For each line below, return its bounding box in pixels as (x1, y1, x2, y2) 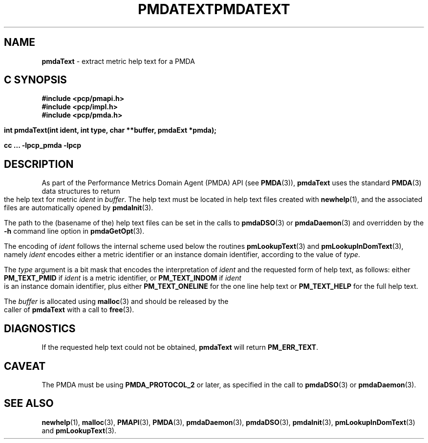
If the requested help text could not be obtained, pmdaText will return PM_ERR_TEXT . (42, 343, 319, 352)
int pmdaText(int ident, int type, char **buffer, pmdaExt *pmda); (4, 126, 216, 135)
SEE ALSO (4, 397, 54, 410)
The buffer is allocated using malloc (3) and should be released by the (4, 297, 229, 306)
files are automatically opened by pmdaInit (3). (4, 203, 153, 212)
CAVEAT (4, 360, 46, 372)
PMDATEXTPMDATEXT (138, 1, 290, 18)
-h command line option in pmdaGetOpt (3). (4, 227, 145, 236)
